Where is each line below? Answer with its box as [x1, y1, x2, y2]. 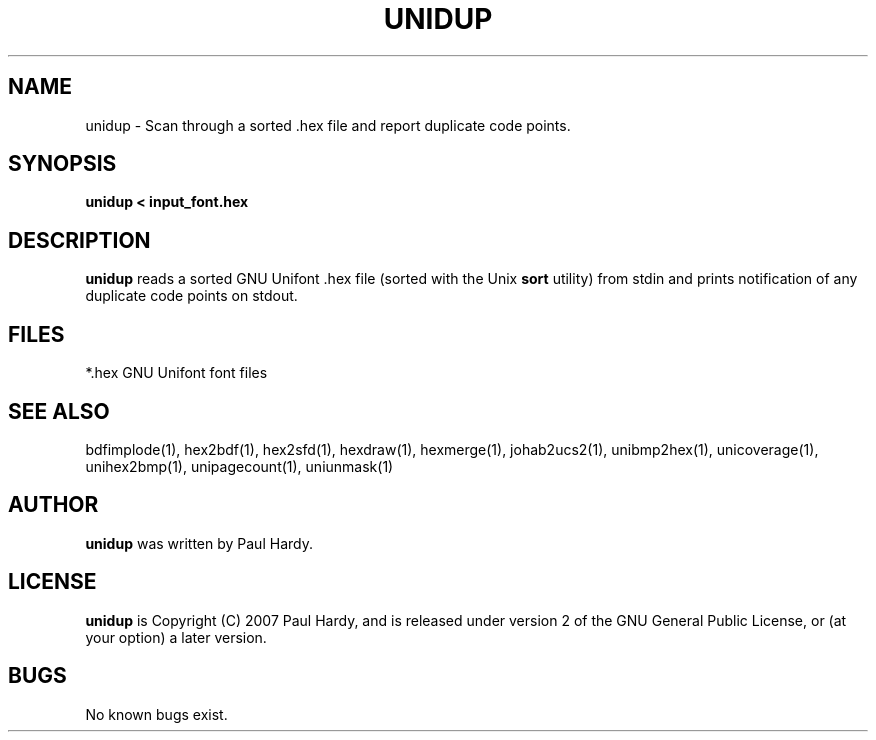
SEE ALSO [8, 398, 110, 424]
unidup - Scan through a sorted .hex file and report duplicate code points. [85, 116, 571, 134]
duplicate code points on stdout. [85, 287, 298, 305]
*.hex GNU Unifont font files [85, 364, 268, 382]
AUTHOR [8, 492, 99, 518]
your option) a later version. [85, 628, 267, 646]
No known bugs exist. [85, 705, 228, 723]
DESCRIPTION [8, 227, 151, 253]
